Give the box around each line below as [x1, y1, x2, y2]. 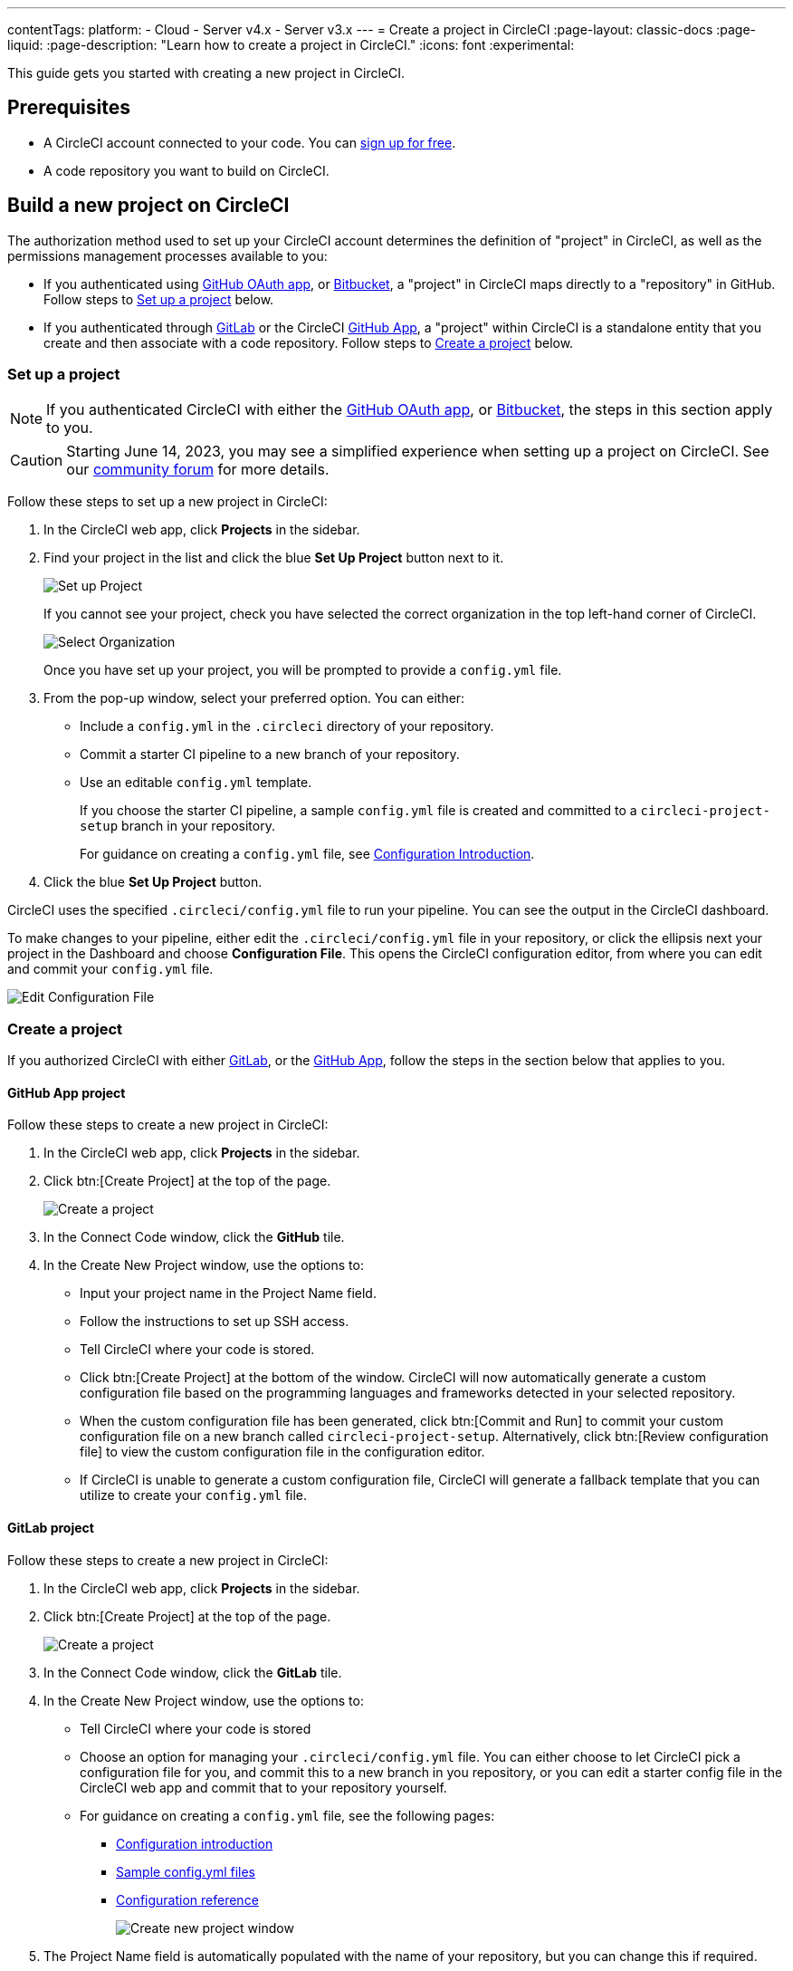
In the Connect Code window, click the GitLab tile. [43, 1664, 342, 1680]
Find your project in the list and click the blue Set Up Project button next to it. [43, 550, 504, 566]
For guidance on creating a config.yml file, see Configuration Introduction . [80, 846, 535, 862]
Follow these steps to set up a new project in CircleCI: [7, 494, 328, 510]
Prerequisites [7, 96, 130, 120]
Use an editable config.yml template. [80, 774, 312, 791]
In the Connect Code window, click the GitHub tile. [43, 1229, 345, 1245]
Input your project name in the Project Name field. [80, 1285, 377, 1302]
